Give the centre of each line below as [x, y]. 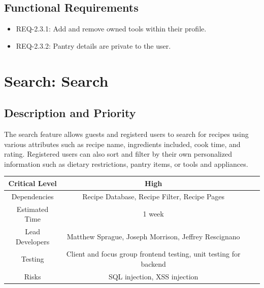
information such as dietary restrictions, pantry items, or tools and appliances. [126, 164]
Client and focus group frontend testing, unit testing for [153, 254]
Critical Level [32, 183]
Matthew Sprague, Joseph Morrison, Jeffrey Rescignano [153, 236]
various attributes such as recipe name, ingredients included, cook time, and [122, 144]
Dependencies [32, 196]
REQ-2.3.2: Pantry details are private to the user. [93, 45]
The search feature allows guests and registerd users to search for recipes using [126, 134]
